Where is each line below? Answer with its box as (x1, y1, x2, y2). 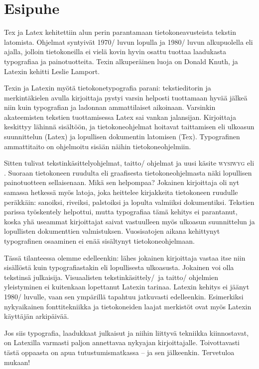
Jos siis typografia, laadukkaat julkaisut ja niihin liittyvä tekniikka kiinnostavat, (4, 327, 249, 338)
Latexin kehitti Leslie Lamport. (4, 66, 100, 76)
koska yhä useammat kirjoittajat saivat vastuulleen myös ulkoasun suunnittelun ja (4, 216, 255, 226)
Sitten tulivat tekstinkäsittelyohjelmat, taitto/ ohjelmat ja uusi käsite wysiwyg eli (4, 158, 255, 168)
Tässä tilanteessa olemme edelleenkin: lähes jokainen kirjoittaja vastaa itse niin (4, 252, 246, 263)
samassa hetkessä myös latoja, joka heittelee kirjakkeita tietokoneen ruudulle (4, 187, 238, 197)
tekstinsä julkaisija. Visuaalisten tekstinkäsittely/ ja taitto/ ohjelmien (4, 272, 218, 282)
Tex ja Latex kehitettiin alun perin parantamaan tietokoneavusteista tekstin (4, 27, 237, 37)
